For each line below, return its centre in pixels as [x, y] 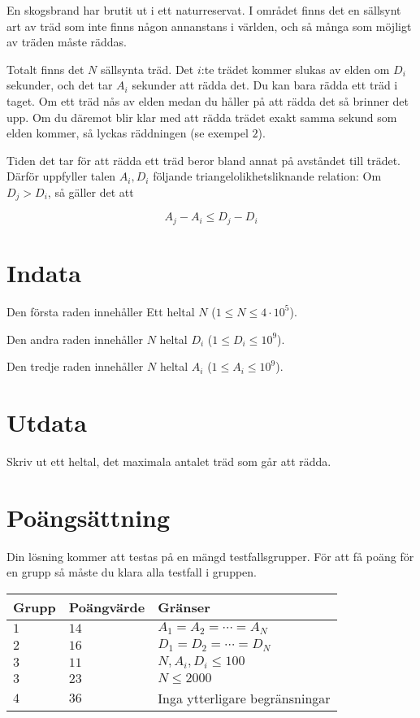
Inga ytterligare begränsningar [244, 698]
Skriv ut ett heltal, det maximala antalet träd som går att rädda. [169, 461]
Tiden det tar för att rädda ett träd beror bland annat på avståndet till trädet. [204, 160]
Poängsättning [89, 517]
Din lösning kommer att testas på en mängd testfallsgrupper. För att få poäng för [210, 556]
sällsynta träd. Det [147, 69]
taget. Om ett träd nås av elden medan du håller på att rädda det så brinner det [208, 100]
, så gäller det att [91, 191]
